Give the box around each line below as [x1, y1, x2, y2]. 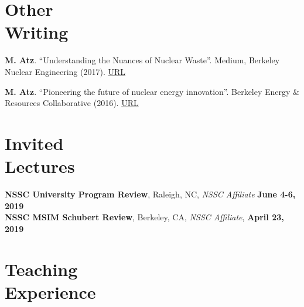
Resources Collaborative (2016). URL [5, 97, 139, 109]
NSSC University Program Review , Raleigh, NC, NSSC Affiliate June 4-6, [5, 188, 296, 200]
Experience [5, 279, 96, 303]
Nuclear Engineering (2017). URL [5, 65, 126, 77]
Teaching [5, 257, 78, 281]
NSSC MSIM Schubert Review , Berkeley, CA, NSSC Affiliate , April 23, [5, 211, 284, 223]
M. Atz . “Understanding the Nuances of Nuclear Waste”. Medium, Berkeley [5, 54, 280, 66]
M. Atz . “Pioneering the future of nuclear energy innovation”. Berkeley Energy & [5, 85, 299, 97]
